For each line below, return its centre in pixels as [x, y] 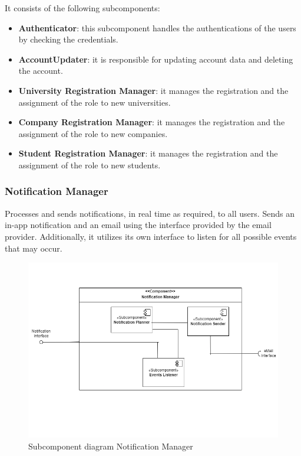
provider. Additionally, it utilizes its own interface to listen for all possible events [151, 236]
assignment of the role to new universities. [95, 102]
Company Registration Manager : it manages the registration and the [152, 122]
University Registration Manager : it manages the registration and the [153, 90]
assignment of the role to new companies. [93, 133]
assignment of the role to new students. [90, 165]
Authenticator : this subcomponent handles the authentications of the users [157, 27]
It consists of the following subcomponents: [82, 8]
